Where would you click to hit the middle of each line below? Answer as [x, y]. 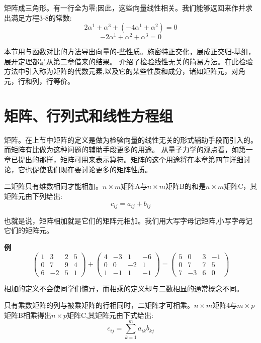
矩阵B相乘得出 [28, 315]
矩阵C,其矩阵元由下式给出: [110, 315]
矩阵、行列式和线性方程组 [89, 115]
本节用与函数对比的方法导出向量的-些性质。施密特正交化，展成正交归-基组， [130, 51]
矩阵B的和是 [186, 186]
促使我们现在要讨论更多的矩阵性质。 [92, 169]
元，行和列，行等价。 [39, 81]
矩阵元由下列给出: [33, 196]
